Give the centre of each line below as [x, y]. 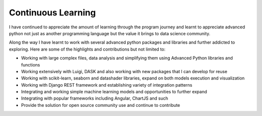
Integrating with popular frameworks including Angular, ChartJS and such [95, 98]
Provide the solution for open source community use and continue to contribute [101, 105]
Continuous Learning [52, 13]
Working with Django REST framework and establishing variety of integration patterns [107, 85]
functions [31, 64]
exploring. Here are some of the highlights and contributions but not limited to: [87, 49]
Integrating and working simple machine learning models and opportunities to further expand [114, 92]
